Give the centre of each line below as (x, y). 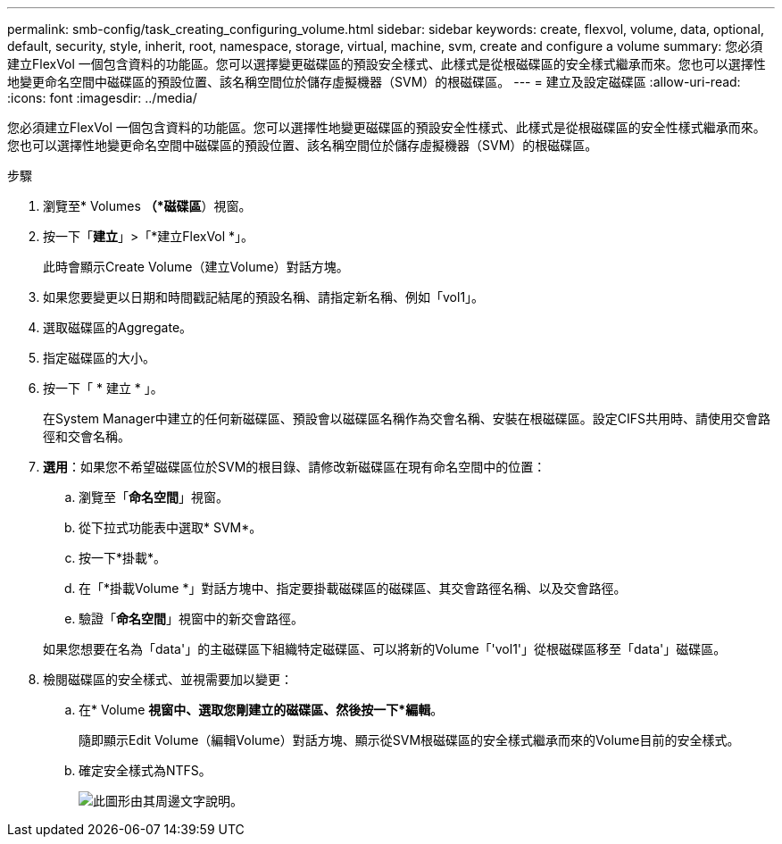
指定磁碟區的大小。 (99, 358)
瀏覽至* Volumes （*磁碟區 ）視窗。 (147, 206)
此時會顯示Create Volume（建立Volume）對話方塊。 (196, 267)
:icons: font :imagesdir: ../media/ (102, 98)
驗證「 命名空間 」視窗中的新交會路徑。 (191, 618)
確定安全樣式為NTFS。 (145, 770)
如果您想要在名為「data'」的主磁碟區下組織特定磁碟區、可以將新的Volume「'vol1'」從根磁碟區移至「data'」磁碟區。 (385, 649)
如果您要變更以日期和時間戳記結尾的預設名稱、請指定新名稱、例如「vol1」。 (264, 297)
